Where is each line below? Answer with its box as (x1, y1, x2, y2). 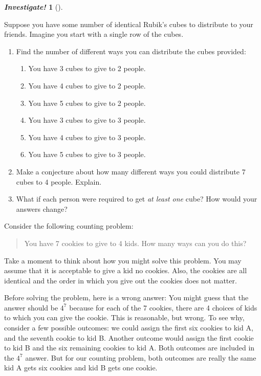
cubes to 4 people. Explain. (16, 176, 102, 187)
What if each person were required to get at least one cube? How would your (16, 193, 257, 204)
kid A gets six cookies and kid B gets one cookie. (4, 362, 158, 373)
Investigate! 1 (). (4, 2, 63, 12)
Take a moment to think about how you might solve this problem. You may (4, 255, 242, 266)
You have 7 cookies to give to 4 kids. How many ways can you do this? (24, 237, 247, 248)
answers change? (16, 203, 68, 214)
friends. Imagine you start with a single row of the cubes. (4, 29, 184, 39)
